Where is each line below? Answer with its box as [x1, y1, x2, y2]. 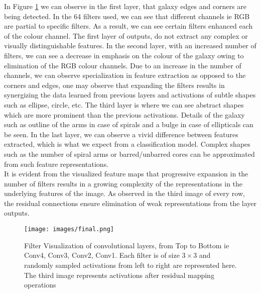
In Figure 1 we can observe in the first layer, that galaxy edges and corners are [4, 1, 246, 11]
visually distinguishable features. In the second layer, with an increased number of [4, 40, 256, 51]
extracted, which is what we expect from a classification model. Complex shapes [4, 139, 250, 149]
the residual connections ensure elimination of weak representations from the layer [4, 198, 257, 208]
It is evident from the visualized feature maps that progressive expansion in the [4, 168, 248, 179]
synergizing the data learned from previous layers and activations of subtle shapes [4, 89, 256, 100]
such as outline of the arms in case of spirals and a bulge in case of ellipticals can [4, 119, 253, 130]
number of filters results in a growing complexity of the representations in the [4, 178, 243, 188]
